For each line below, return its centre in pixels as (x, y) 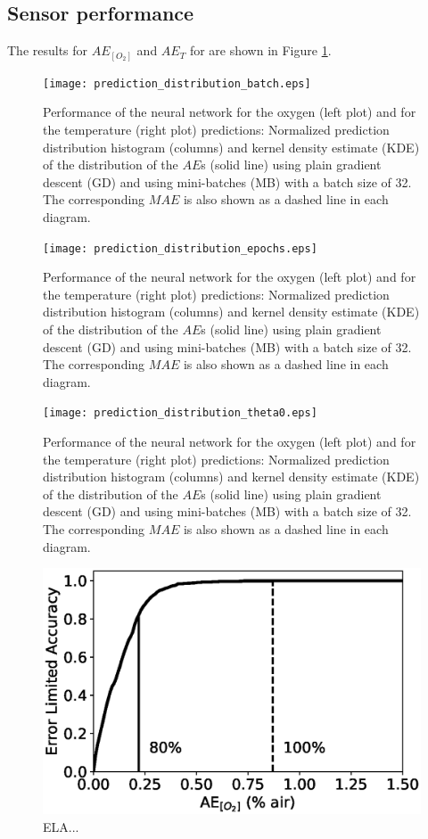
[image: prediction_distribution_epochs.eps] (180, 248)
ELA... (61, 826)
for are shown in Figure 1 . (260, 50)
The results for (48, 50)
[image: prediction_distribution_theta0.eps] (180, 413)
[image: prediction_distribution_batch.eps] (177, 83)
